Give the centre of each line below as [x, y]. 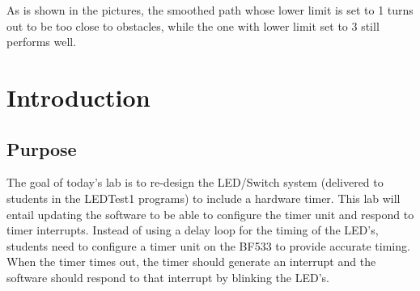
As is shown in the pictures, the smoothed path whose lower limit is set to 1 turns [210, 10]
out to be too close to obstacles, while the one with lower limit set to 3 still [193, 25]
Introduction [78, 97]
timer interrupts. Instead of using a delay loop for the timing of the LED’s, [193, 230]
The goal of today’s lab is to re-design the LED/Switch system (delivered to [195, 182]
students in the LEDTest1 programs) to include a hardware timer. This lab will [204, 198]
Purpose [42, 148]
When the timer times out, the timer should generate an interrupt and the [191, 261]
